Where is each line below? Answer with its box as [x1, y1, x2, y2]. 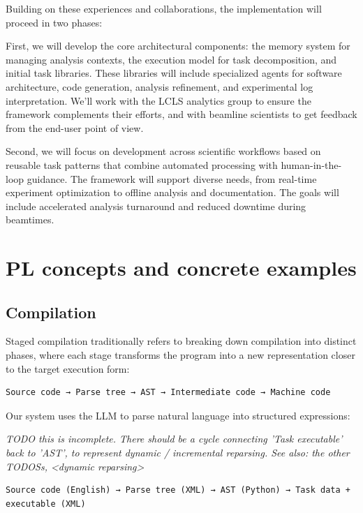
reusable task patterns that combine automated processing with [6, 157, 278, 172]
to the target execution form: [6, 361, 130, 376]
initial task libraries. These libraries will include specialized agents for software [6, 66, 342, 80]
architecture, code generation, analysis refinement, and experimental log [6, 79, 313, 94]
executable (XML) [6, 498, 86, 509]
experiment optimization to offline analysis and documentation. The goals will [6, 185, 339, 200]
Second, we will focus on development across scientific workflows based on [6, 144, 321, 158]
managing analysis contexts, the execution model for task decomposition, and [6, 52, 337, 66]
